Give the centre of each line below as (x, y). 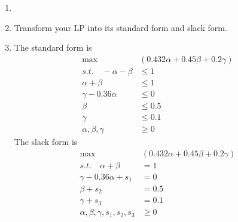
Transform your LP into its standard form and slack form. (120, 27)
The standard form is (53, 47)
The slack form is (46, 141)
